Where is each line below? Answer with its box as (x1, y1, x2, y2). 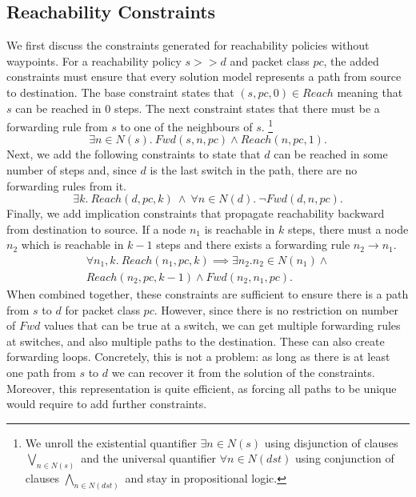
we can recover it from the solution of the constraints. (111, 364, 375, 381)
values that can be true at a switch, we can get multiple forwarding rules (43, 317, 401, 334)
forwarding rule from (6, 118, 108, 134)
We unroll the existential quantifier (25, 434, 197, 451)
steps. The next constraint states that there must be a (114, 99, 380, 116)
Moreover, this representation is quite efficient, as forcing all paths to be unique (6, 379, 397, 396)
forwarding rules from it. (6, 177, 126, 194)
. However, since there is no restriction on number (154, 301, 398, 318)
